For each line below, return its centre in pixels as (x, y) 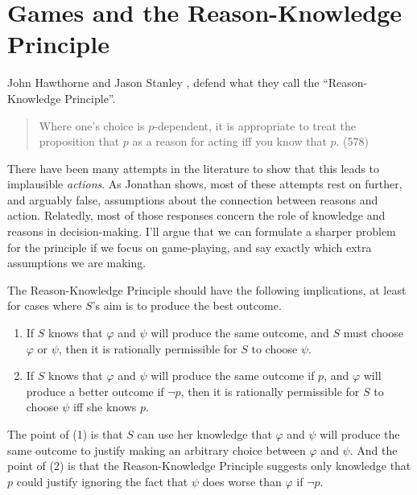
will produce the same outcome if (233, 375)
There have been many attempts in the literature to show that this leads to (193, 168)
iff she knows (105, 407)
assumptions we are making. (77, 263)
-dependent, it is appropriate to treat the (255, 125)
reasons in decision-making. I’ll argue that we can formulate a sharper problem (202, 231)
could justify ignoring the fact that (102, 481)
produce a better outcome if (95, 391)
